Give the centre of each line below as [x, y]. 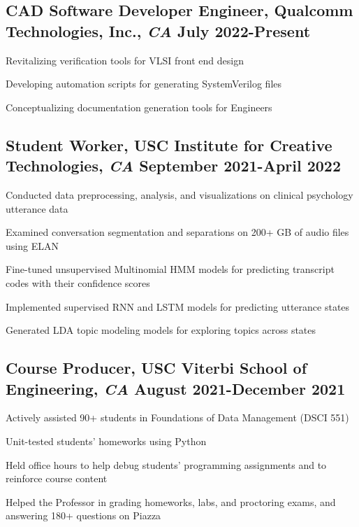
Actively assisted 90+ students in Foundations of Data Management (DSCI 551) [177, 417]
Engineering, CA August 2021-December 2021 [176, 388]
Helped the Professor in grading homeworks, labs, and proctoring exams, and [171, 501]
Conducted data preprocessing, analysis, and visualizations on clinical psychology [179, 194]
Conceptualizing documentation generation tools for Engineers [139, 107]
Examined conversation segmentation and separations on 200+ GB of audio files [177, 232]
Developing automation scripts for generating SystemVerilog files [144, 84]
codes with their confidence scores [78, 282]
